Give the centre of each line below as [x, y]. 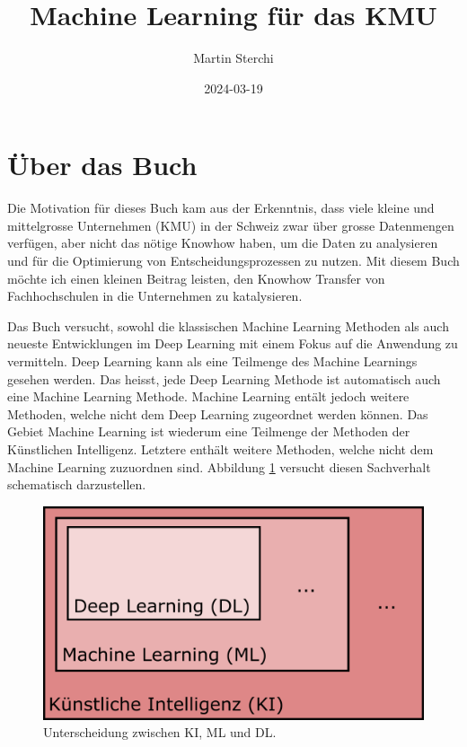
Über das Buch [102, 165]
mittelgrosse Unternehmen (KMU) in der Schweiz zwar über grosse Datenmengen [231, 225]
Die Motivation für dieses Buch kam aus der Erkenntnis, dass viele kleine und [221, 208]
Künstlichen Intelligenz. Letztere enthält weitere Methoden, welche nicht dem [220, 448]
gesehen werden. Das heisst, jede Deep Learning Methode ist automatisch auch [224, 378]
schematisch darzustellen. [77, 484]
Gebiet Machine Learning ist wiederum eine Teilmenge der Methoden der [209, 431]
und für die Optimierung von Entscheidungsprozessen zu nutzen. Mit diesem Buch [233, 261]
